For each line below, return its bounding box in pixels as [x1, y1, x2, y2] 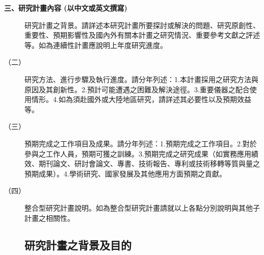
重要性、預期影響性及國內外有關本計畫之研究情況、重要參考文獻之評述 [24, 30, 260, 40]
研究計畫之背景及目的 [24, 237, 131, 253]
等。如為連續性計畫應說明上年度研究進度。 [24, 39, 167, 50]
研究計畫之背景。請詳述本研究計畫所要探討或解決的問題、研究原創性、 [24, 19, 260, 30]
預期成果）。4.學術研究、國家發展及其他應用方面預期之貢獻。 [24, 168, 226, 178]
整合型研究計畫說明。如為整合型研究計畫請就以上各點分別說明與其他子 [24, 202, 260, 213]
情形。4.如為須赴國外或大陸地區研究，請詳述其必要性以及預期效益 [31, 94, 251, 105]
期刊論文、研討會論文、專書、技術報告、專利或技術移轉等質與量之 [38, 158, 260, 169]
